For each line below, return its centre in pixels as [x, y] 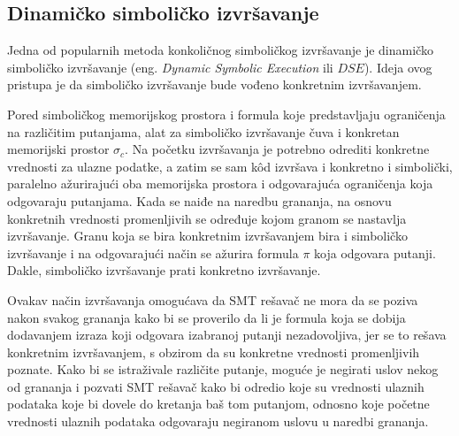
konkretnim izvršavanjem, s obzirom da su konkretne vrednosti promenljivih [214, 352]
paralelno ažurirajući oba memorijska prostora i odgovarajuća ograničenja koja [220, 184]
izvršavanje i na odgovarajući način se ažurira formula [153, 252]
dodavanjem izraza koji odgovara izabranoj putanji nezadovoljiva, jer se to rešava [227, 335]
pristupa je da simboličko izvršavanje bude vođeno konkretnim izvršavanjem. [214, 84]
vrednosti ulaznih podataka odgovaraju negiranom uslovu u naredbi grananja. [218, 421]
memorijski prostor [58, 149]
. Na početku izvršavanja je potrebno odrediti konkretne [277, 149]
